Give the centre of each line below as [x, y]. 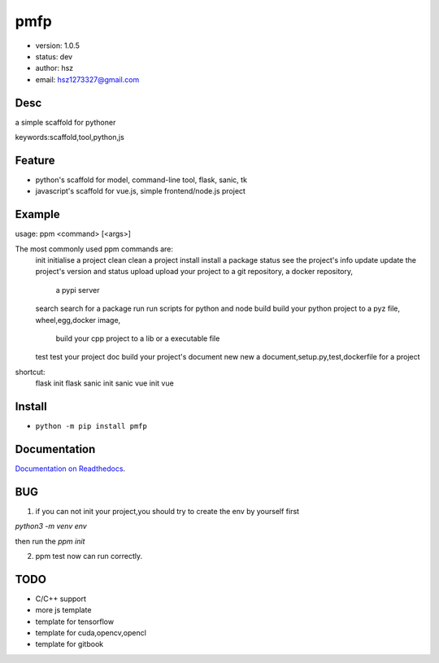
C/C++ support [61, 599]
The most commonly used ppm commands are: [94, 249]
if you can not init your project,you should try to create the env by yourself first [167, 511]
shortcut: [30, 372]
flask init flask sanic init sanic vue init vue [104, 383]
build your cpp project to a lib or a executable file [138, 338]
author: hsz [54, 68]
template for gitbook [70, 644]
